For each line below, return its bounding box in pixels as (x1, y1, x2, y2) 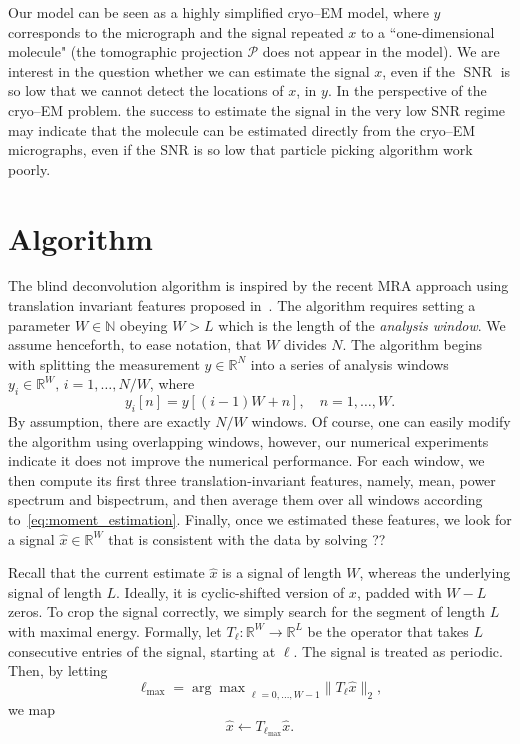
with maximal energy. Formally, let (8, 620, 222, 641)
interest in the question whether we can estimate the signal (8, 60, 370, 81)
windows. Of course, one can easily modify (251, 411, 511, 432)
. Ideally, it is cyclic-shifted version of (116, 581, 345, 602)
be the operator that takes (307, 620, 469, 641)
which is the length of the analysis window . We (218, 314, 506, 335)
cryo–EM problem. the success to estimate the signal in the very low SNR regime (8, 99, 506, 120)
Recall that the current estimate (8, 562, 205, 583)
